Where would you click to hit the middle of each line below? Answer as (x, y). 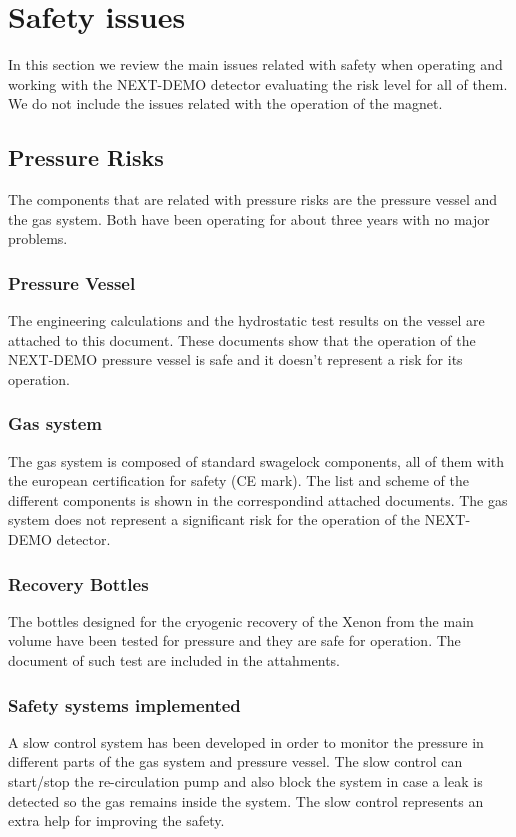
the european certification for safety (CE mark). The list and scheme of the (239, 480)
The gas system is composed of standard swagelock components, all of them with (256, 460)
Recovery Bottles (78, 583)
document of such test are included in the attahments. (174, 660)
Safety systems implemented (124, 704)
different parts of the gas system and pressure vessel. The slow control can (235, 761)
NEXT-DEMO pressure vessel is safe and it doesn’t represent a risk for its (235, 359)
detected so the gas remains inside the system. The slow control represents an (246, 800)
